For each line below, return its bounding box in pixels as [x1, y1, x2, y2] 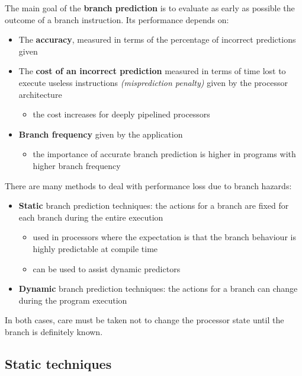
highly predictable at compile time [33, 242, 158, 254]
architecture [18, 88, 62, 100]
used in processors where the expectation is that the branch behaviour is [33, 231, 296, 243]
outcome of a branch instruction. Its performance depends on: [5, 13, 229, 26]
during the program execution [18, 294, 127, 306]
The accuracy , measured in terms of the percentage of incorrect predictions [18, 33, 296, 46]
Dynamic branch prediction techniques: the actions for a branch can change [18, 282, 298, 295]
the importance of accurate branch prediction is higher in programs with [33, 148, 296, 160]
